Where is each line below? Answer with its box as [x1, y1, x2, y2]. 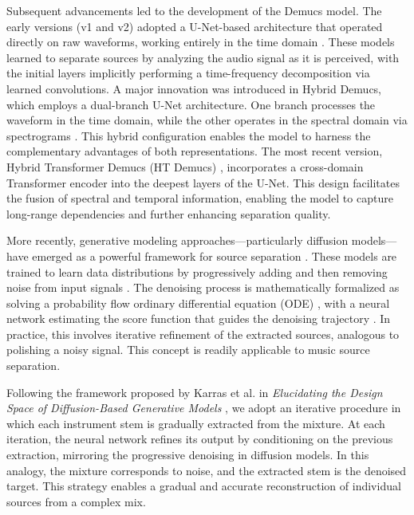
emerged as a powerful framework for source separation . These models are [32, 247, 397, 264]
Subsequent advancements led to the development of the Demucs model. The [6, 2, 382, 18]
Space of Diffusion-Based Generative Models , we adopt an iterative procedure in [6, 399, 401, 416]
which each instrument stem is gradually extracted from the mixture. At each [6, 415, 385, 431]
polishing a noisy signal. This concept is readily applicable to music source [6, 341, 370, 358]
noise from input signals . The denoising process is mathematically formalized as [6, 279, 400, 296]
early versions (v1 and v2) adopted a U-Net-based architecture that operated [6, 18, 383, 34]
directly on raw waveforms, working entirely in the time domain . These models [6, 33, 395, 50]
